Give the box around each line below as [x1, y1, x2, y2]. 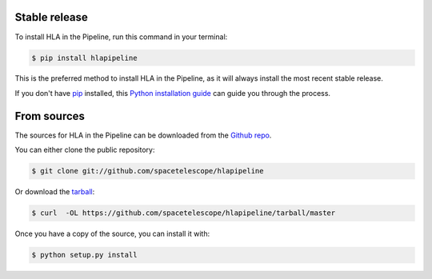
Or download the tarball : [14, 187, 95, 197]
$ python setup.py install [31, 250, 138, 260]
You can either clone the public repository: [14, 145, 155, 155]
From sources [14, 109, 86, 123]
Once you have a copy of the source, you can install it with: [14, 229, 210, 239]
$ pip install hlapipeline [31, 53, 138, 62]
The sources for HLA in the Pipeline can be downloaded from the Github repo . [14, 130, 272, 140]
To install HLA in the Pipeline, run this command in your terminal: [14, 32, 228, 42]
